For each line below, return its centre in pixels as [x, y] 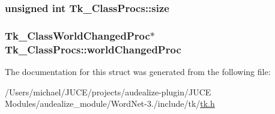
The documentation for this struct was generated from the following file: [138, 71]
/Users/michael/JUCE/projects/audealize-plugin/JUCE [108, 91]
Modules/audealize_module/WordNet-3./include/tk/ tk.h [110, 103]
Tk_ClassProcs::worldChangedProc [93, 49]
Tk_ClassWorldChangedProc [77, 35]
